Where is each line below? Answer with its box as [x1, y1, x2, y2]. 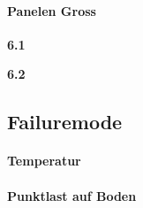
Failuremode [7, 108, 123, 135]
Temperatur [7, 151, 81, 170]
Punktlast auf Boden [7, 186, 137, 204]
